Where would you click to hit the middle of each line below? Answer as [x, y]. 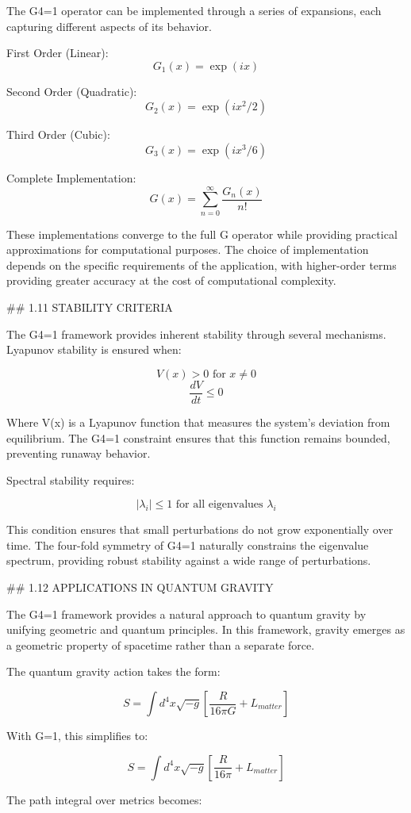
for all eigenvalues [219, 505]
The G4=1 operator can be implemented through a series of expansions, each [194, 10]
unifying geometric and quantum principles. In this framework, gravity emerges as [206, 629]
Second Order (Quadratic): [72, 91]
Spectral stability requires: [71, 479]
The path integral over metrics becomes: [104, 799]
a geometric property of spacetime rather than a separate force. [161, 644]
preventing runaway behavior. [79, 453]
